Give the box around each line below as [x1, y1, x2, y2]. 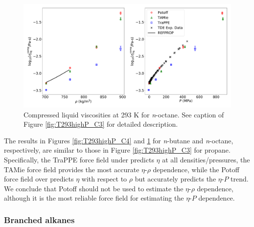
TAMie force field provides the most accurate [4, 164, 139, 174]
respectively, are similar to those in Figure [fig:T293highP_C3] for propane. [4, 145, 231, 155]
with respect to [81, 174, 127, 184]
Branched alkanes [4, 213, 75, 226]
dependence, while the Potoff [153, 164, 239, 174]
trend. [231, 174, 249, 184]
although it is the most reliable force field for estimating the [4, 193, 184, 203]
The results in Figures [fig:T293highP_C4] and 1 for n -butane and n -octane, [4, 135, 233, 145]
